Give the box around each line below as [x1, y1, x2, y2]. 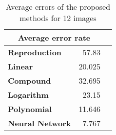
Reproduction [8, 46, 62, 58]
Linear [8, 61, 33, 72]
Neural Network [8, 117, 71, 129]
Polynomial [8, 103, 52, 114]
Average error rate [18, 32, 91, 43]
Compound [8, 75, 51, 86]
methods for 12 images [19, 12, 97, 23]
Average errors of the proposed [5, 1, 111, 12]
